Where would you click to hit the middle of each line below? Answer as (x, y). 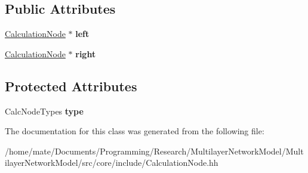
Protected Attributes (71, 86)
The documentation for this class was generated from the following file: (135, 131)
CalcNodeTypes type (44, 111)
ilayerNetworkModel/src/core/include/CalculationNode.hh (112, 163)
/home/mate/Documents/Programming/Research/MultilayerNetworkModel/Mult (154, 151)
